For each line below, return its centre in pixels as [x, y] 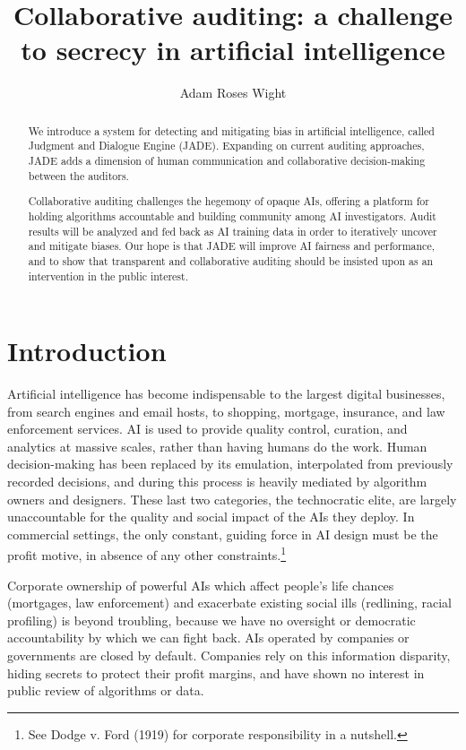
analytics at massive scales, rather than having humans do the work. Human [217, 446]
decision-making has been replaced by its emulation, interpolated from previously [230, 464]
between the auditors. [78, 175]
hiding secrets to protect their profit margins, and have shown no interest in [216, 672]
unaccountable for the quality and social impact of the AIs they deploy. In [211, 517]
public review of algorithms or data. [106, 690]
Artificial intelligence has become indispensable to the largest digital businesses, [226, 394]
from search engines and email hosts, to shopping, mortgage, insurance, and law [226, 411]
